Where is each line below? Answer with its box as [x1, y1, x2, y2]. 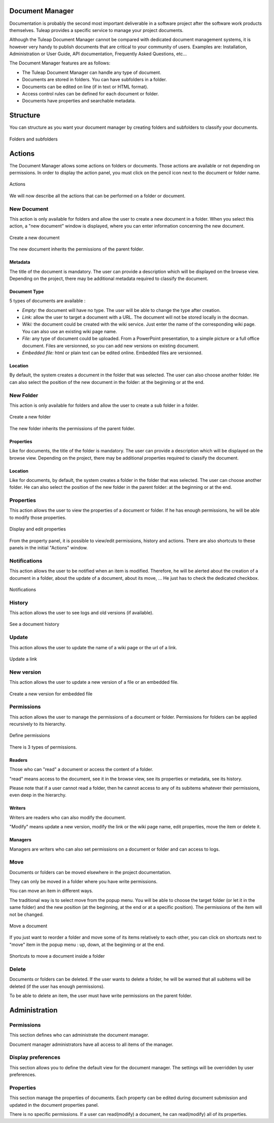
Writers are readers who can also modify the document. [9, 814, 126, 820]
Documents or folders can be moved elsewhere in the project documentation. [9, 869, 172, 875]
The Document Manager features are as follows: [9, 60, 111, 66]
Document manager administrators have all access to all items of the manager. [9, 1041, 174, 1047]
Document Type [9, 288, 44, 294]
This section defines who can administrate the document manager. [9, 1032, 149, 1038]
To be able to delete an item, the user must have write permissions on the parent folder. [9, 993, 192, 999]
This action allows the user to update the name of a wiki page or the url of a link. [9, 644, 178, 650]
